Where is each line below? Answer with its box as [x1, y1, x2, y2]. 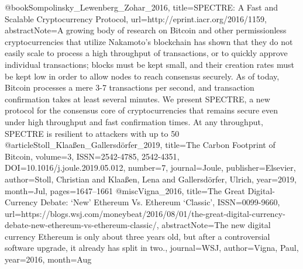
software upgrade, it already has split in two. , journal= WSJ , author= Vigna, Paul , [5, 242, 299, 254]
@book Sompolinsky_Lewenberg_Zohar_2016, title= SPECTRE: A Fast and [5, 1, 278, 13]
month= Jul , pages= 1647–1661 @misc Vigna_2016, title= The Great [5, 184, 245, 196]
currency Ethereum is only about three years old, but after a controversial [5, 230, 270, 242]
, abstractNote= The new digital [156, 219, 271, 231]
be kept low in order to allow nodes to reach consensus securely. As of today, [5, 70, 280, 82]
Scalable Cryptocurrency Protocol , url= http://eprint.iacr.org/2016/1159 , [5, 12, 267, 25]
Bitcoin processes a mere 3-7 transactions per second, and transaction [5, 81, 254, 94]
